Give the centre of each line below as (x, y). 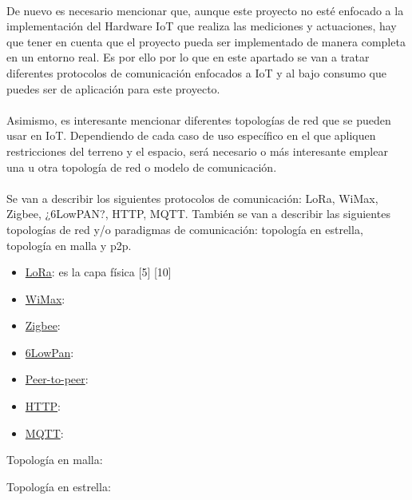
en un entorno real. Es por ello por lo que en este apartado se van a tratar (188, 57)
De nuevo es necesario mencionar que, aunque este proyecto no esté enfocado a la (205, 10)
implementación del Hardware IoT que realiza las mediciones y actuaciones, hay (202, 26)
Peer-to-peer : (57, 379)
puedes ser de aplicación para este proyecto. (113, 88)
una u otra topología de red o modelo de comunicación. (142, 167)
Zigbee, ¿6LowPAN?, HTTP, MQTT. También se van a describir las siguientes (198, 214)
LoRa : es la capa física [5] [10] (98, 272)
